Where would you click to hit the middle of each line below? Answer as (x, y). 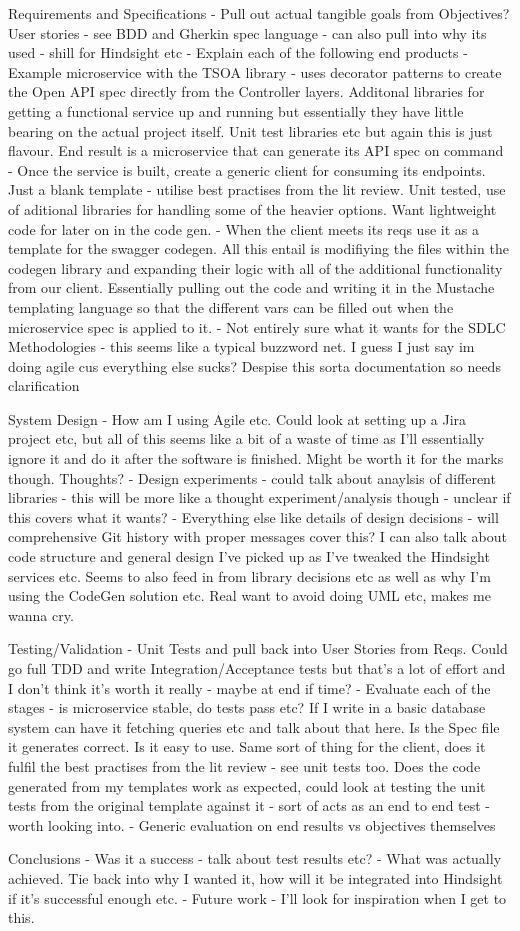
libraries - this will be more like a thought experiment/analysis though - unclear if (259, 497)
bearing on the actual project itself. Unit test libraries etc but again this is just (250, 130)
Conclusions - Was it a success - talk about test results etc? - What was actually (255, 858)
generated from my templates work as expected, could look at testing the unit (247, 785)
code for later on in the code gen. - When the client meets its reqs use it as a (243, 228)
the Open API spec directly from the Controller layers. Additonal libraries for (246, 91)
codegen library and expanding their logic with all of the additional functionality (255, 267)
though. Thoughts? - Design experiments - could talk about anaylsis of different (252, 477)
